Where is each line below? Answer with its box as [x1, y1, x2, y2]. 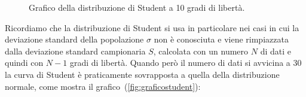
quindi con [5, 56, 44, 69]
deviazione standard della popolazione [5, 33, 144, 46]
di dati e [260, 44, 291, 57]
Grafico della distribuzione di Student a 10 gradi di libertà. [29, 1, 245, 13]
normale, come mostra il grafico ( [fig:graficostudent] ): [5, 80, 201, 92]
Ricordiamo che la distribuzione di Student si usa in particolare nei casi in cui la [5, 21, 299, 34]
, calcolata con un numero [153, 44, 249, 57]
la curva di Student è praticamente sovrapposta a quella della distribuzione [5, 68, 280, 80]
